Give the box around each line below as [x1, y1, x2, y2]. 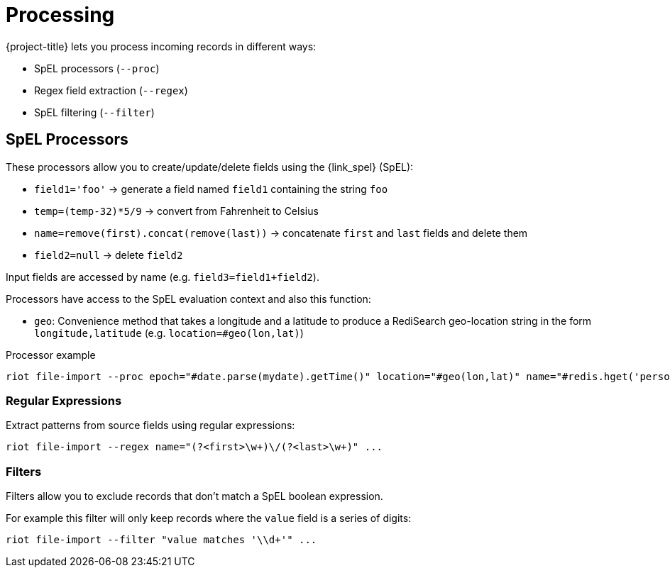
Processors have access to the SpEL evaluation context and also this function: [6, 292, 371, 305]
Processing [6, 3, 115, 27]
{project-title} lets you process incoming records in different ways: [6, 40, 317, 52]
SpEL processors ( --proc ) [34, 62, 160, 74]
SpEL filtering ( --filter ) [34, 106, 155, 118]
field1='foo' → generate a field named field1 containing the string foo [34, 182, 388, 195]
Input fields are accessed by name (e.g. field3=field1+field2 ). [6, 270, 319, 283]
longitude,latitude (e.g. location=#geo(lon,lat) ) [34, 326, 304, 339]
